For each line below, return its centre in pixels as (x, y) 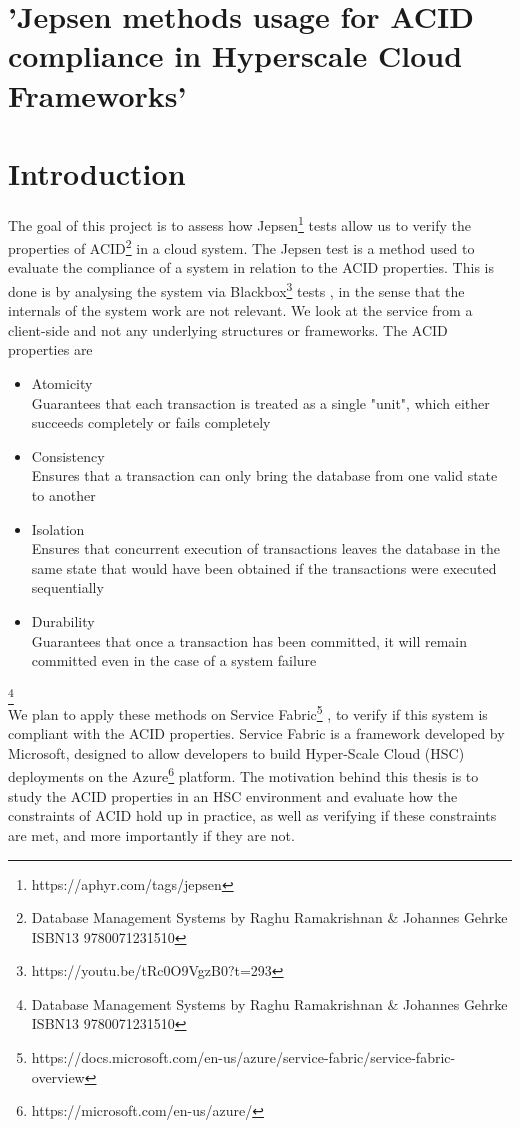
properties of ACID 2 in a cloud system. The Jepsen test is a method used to (241, 246)
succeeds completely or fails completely (151, 422)
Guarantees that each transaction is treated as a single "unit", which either (260, 402)
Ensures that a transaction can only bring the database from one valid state (264, 475)
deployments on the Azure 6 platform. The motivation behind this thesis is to (243, 775)
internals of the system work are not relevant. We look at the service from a (240, 310)
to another (63, 494)
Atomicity (62, 383)
